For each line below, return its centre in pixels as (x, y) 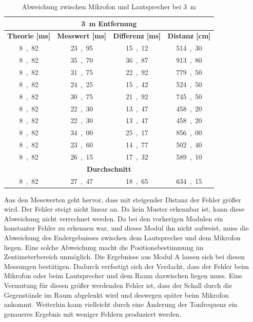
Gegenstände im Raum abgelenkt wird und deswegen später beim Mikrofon (117, 295)
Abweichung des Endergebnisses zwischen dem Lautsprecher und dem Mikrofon (122, 238)
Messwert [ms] (82, 36)
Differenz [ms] (137, 36)
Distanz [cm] (189, 36)
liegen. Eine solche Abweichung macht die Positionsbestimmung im (104, 247)
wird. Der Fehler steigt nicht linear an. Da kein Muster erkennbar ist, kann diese (124, 209)
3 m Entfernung (109, 23)
